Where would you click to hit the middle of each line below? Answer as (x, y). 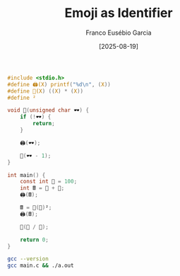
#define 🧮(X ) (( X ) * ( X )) (45, 91)
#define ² (22, 98)
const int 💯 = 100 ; (49, 182)
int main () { (26, 175)
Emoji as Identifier (119, 13)
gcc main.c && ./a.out (41, 266)
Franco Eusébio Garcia (119, 33)
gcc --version (28, 259)
